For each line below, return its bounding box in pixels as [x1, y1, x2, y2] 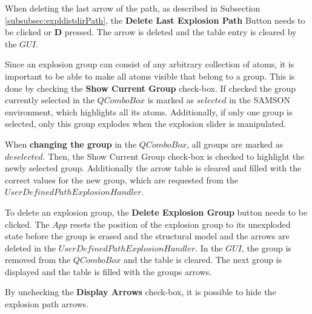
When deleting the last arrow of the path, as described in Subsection [5, 2, 261, 14]
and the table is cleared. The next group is [123, 253, 282, 266]
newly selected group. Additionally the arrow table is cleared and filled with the [5, 162, 302, 174]
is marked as [147, 94, 194, 106]
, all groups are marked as [187, 137, 284, 150]
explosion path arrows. [5, 298, 88, 310]
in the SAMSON [229, 94, 290, 106]
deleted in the [5, 241, 56, 254]
